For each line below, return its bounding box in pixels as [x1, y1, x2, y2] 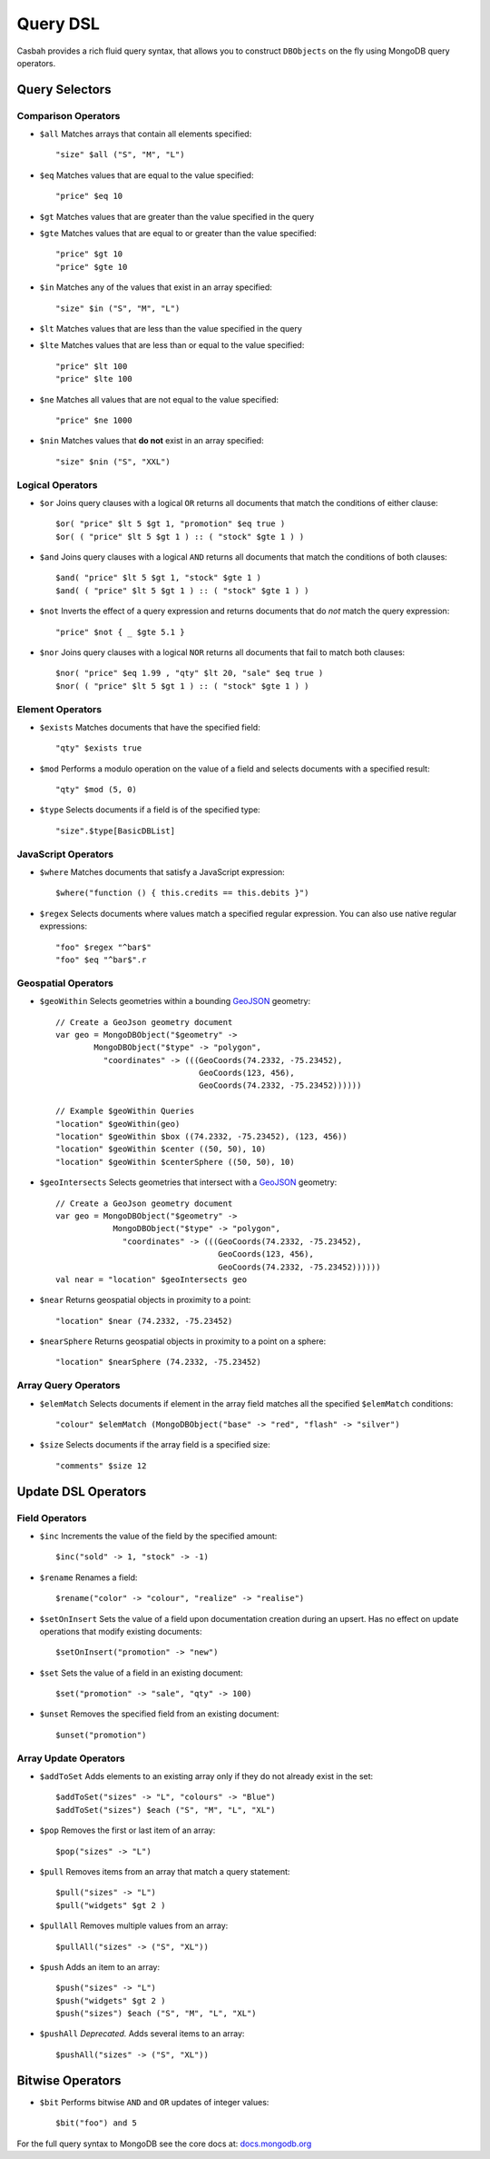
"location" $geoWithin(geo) [55, 1119, 181, 1129]
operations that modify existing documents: [39, 1626, 202, 1637]
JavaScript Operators [16, 848, 113, 861]
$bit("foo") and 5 [55, 2118, 138, 2128]
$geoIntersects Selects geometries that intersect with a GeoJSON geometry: [39, 1177, 338, 1188]
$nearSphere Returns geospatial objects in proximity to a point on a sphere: [39, 1336, 327, 1347]
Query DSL [16, 14, 100, 34]
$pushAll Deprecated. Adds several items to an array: [39, 2028, 245, 2039]
